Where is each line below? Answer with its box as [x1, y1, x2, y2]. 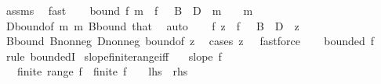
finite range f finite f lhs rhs [16, 63, 188, 79]
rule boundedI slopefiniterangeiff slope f [5, 47, 222, 64]
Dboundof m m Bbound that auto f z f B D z [5, 17, 299, 33]
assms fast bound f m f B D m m [5, 2, 253, 18]
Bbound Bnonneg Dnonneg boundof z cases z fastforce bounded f [5, 33, 375, 49]
